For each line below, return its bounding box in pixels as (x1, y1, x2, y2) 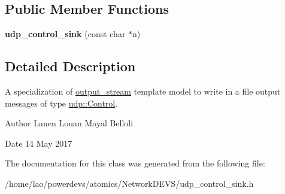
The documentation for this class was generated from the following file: (5, 157, 265, 169)
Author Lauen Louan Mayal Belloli (5, 117, 134, 129)
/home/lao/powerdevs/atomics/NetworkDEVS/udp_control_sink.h (5, 177, 254, 189)
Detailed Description (5, 57, 136, 75)
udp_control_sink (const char (5, 28, 126, 40)
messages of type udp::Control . (5, 96, 118, 109)
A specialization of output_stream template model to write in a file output (5, 85, 281, 97)
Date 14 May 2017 (5, 137, 72, 149)
